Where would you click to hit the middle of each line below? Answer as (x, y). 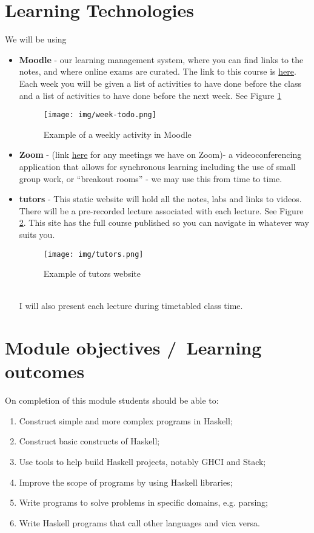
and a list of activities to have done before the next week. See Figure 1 (150, 95)
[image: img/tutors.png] (93, 254)
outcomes (45, 371)
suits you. (37, 234)
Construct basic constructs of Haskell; (89, 441)
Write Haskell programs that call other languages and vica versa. (139, 522)
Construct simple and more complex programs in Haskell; (126, 420)
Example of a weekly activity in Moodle (117, 134)
